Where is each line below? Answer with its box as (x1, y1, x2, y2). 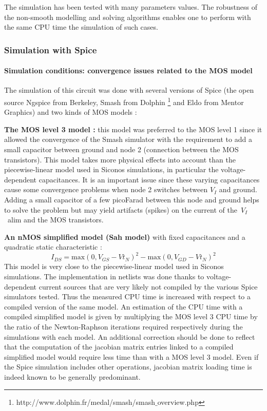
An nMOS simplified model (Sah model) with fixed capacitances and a (4, 231, 245, 242)
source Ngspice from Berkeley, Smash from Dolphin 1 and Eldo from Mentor (4, 95, 244, 107)
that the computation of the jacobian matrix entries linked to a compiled (4, 341, 234, 352)
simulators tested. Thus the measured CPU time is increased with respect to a (4, 291, 251, 302)
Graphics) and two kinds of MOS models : (4, 107, 137, 117)
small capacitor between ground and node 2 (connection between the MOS (4, 144, 239, 155)
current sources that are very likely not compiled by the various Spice (39, 281, 258, 292)
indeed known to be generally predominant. (4, 372, 141, 382)
